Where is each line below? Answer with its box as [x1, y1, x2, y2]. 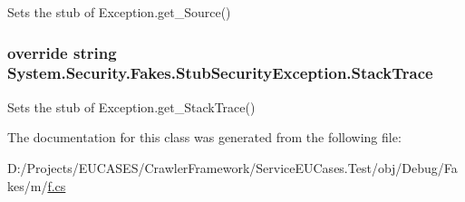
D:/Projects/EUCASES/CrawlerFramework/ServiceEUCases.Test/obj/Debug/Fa [7, 158, 458, 177]
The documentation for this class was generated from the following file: [7, 128, 402, 147]
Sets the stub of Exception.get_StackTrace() [7, 97, 256, 116]
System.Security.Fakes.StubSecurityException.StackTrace [7, 62, 433, 84]
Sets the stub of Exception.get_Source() [7, 3, 231, 21]
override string [7, 41, 117, 63]
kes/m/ [7, 176, 48, 195]
